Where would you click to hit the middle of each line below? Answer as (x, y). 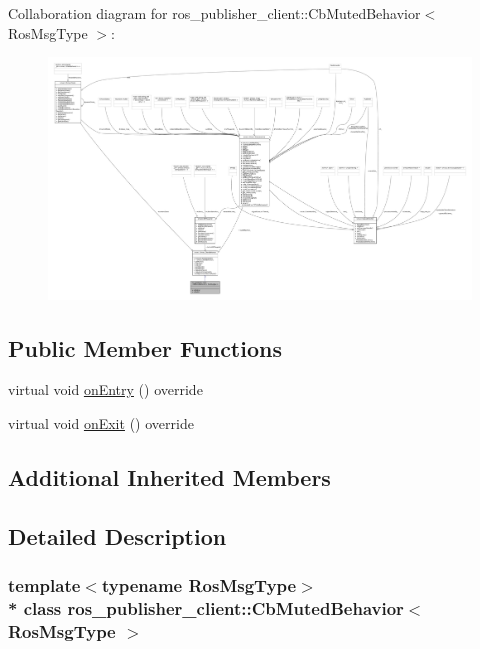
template (44, 585)
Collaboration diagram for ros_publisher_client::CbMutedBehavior (214, 13)
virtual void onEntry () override (105, 389)
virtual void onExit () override (101, 423)
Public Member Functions (145, 347)
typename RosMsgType (199, 585)
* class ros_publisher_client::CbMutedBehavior (206, 608)
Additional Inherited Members (169, 477)
